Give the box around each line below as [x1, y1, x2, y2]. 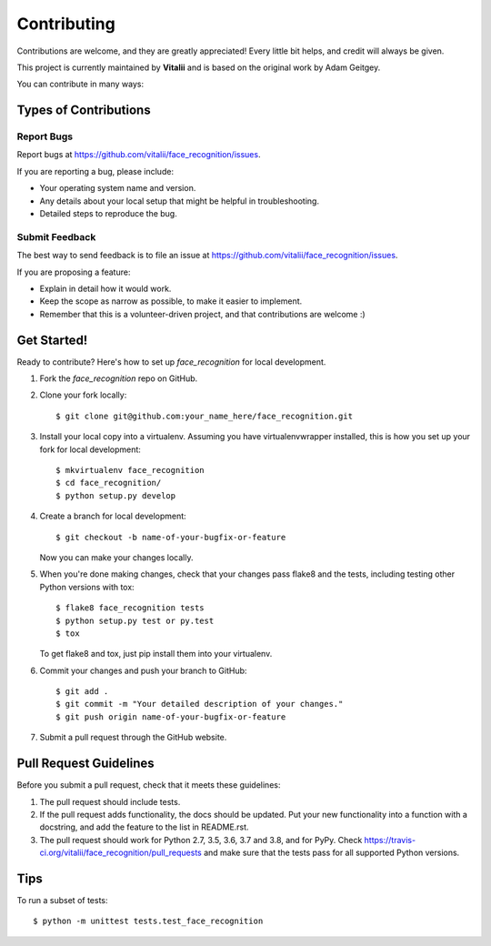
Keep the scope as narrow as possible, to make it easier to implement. [39, 296, 303, 307]
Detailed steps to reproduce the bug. [39, 208, 177, 219]
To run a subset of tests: [16, 895, 108, 906]
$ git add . [55, 687, 109, 697]
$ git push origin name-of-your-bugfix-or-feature [55, 711, 286, 722]
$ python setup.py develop [55, 490, 176, 500]
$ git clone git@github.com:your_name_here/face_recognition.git [55, 410, 354, 421]
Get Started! [16, 332, 88, 347]
